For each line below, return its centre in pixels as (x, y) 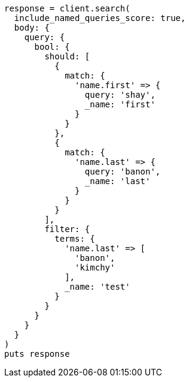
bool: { (52, 47)
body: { (32, 28)
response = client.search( (67, 8)
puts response (37, 354)
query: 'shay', (120, 95)
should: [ (67, 56)
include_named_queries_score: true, (100, 18)
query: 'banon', (123, 172)
